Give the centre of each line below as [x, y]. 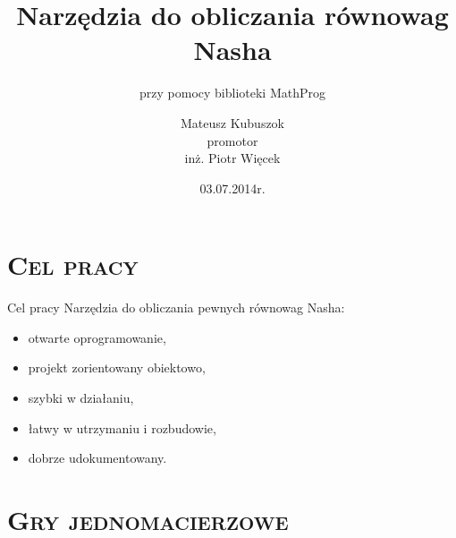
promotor [232, 140]
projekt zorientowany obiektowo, [117, 367]
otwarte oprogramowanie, [97, 337]
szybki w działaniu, [81, 397]
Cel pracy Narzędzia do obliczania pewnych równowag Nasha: [176, 307]
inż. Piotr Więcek [232, 158]
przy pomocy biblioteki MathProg [232, 93]
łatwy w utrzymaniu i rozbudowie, [122, 427]
